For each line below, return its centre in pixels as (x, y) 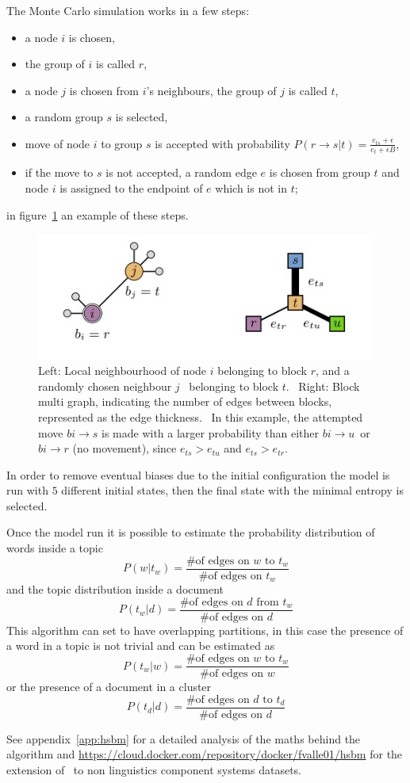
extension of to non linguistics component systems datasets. (154, 769)
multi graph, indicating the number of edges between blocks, (185, 401)
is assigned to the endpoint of (131, 188)
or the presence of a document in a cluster (109, 687)
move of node (57, 143)
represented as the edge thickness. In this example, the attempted (201, 416)
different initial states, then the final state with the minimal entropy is (232, 490)
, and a (333, 370)
